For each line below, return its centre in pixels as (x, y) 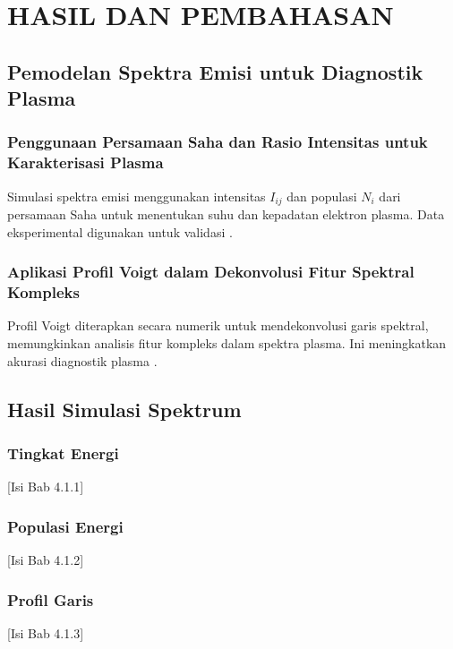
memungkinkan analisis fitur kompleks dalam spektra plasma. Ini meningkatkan (227, 343)
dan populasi (322, 196)
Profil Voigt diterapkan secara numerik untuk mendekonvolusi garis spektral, (218, 325)
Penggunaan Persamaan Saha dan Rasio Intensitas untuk (218, 142)
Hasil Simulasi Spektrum (124, 409)
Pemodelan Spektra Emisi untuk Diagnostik (215, 71)
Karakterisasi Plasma (85, 162)
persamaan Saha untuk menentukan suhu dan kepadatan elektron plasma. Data (226, 214)
